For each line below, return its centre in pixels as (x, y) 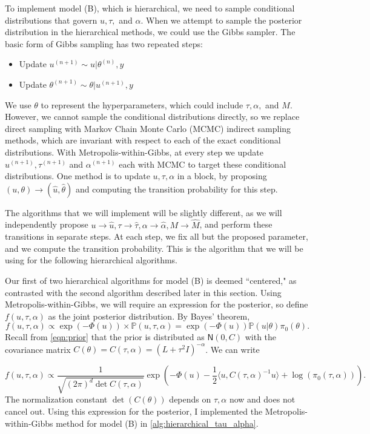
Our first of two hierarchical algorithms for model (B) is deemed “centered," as (151, 280)
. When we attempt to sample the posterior (221, 20)
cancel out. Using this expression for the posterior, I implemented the (134, 411)
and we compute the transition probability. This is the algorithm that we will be (154, 248)
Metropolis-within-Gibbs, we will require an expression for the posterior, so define (157, 304)
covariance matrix (38, 349)
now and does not (262, 399)
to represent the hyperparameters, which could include (142, 104)
